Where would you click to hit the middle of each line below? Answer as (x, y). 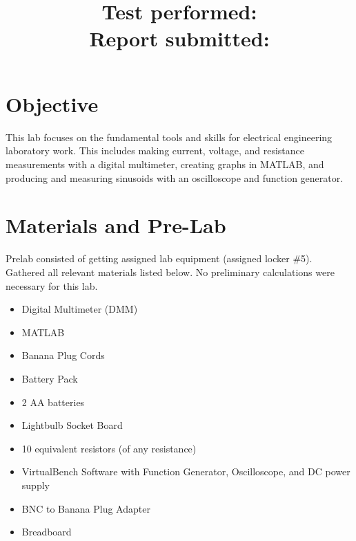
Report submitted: (179, 38)
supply (36, 485)
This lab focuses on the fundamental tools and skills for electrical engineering (169, 137)
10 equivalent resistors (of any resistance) (109, 448)
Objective (52, 103)
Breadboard (47, 532)
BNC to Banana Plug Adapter (86, 508)
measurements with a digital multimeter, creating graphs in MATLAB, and (165, 164)
